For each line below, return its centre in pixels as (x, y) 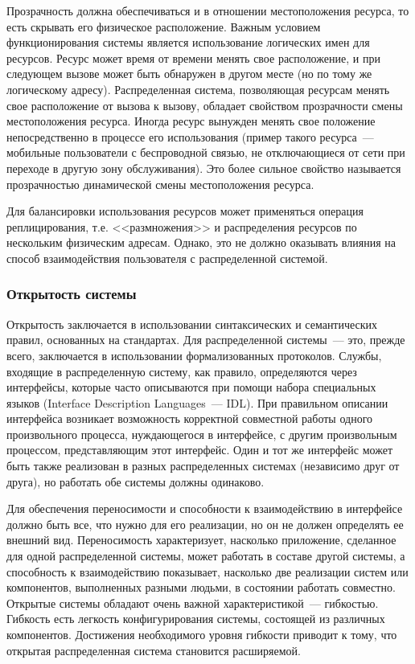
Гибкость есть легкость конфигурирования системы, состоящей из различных (196, 619)
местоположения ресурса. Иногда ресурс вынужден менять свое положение (191, 121)
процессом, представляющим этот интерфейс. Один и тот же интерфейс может (200, 450)
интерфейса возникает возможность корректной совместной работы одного (190, 418)
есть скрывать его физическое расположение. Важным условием (164, 26)
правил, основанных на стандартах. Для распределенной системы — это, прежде (206, 340)
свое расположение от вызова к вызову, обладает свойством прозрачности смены (205, 105)
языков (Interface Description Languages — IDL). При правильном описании (197, 402)
